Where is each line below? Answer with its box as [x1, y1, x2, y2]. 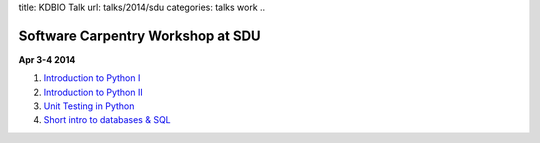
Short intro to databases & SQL [43, 114, 171, 126]
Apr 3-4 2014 [18, 53, 76, 65]
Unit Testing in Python [43, 100, 135, 112]
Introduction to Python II [43, 86, 144, 98]
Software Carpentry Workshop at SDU [18, 27, 261, 44]
